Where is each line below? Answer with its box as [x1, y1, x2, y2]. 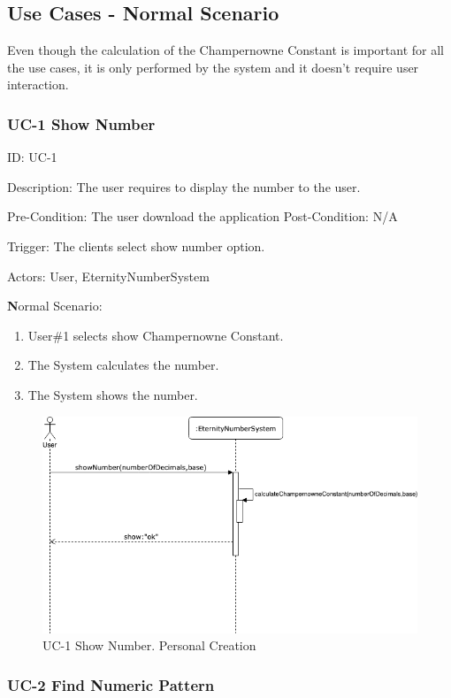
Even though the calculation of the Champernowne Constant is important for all [7, 41, 445, 59]
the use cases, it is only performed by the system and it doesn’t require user [7, 58, 419, 76]
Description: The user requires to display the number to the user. [7, 177, 361, 196]
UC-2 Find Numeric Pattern [7, 673, 215, 695]
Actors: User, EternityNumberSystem [7, 266, 210, 285]
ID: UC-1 [7, 148, 57, 166]
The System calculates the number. [27, 356, 219, 374]
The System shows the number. [27, 385, 198, 403]
